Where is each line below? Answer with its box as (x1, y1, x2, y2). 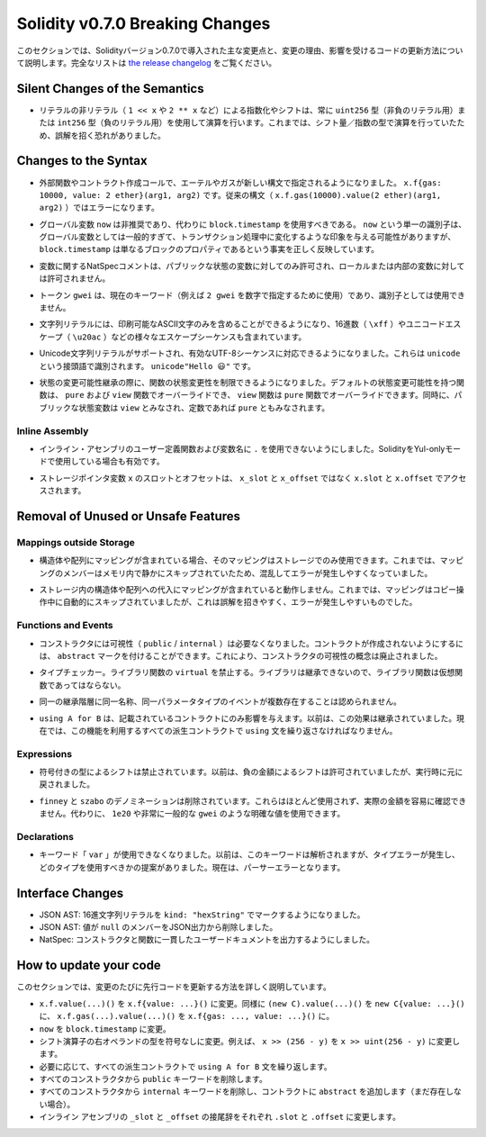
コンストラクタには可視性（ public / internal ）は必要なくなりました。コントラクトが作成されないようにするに (39, 637, 463, 648)
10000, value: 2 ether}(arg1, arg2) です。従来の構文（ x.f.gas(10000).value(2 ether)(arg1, (39, 189, 442, 200)
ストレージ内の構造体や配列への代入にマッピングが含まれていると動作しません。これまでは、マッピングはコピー (39, 584, 456, 595)
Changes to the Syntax (16, 153, 148, 168)
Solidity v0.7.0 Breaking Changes (16, 14, 271, 33)
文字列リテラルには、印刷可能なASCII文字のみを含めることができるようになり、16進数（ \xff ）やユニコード (39, 319, 445, 329)
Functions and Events (16, 619, 114, 632)
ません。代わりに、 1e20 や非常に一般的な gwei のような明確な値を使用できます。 (39, 808, 346, 819)
